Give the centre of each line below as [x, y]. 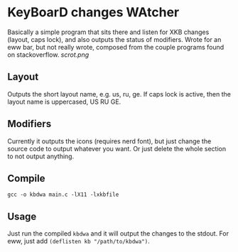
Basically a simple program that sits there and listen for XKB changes [108, 32]
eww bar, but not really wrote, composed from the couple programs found [116, 47]
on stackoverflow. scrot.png [48, 55]
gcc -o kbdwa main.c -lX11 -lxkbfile [63, 195]
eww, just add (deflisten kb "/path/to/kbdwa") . [79, 241]
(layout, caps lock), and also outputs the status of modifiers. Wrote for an [114, 39]
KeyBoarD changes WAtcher [93, 12]
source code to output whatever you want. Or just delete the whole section [117, 148]
